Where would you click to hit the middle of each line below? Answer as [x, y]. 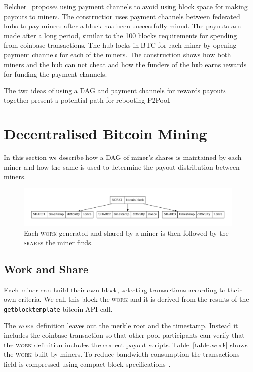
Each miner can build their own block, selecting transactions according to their [123, 289]
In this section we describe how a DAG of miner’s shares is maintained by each [123, 157]
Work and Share [46, 269]
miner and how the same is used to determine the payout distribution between [122, 167]
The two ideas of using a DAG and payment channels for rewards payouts [115, 90]
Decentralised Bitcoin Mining [106, 134]
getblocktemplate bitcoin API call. [58, 309]
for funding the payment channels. [56, 74]
